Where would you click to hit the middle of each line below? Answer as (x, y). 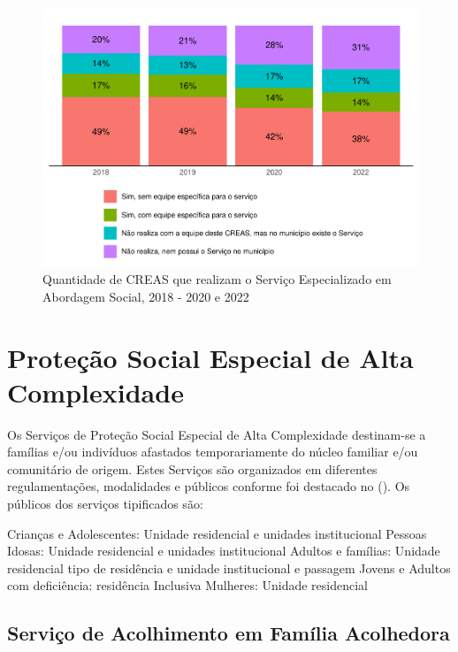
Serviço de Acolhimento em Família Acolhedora (229, 633)
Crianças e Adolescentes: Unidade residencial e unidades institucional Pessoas (217, 533)
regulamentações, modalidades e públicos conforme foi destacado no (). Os (209, 486)
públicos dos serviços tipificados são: (105, 503)
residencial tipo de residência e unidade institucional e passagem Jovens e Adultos (229, 568)
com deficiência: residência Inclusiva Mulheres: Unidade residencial (187, 585)
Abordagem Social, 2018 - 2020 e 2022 (146, 296)
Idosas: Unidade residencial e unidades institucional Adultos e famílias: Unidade (224, 551)
